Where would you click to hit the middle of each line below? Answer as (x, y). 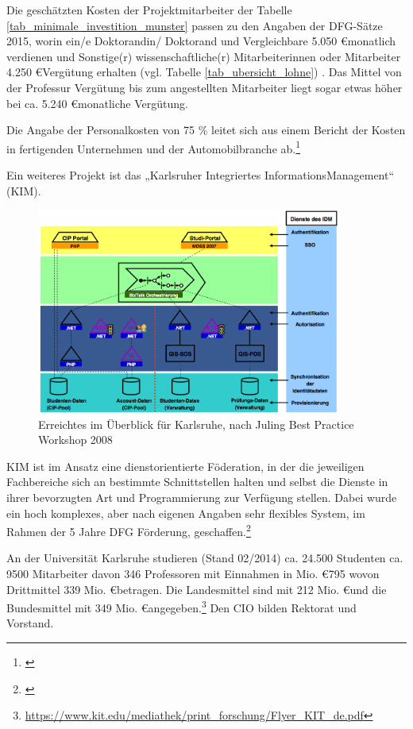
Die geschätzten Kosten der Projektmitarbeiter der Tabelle (149, 10)
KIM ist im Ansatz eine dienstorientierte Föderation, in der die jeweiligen (185, 466)
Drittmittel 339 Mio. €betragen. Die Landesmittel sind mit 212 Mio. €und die (197, 589)
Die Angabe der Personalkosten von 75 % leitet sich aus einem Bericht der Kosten (206, 130)
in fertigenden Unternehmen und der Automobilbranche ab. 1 (154, 147)
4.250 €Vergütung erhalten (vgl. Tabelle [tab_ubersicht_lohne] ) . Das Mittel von (204, 72)
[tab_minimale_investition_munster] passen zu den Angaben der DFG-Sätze (195, 25)
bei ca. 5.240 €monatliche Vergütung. (97, 103)
